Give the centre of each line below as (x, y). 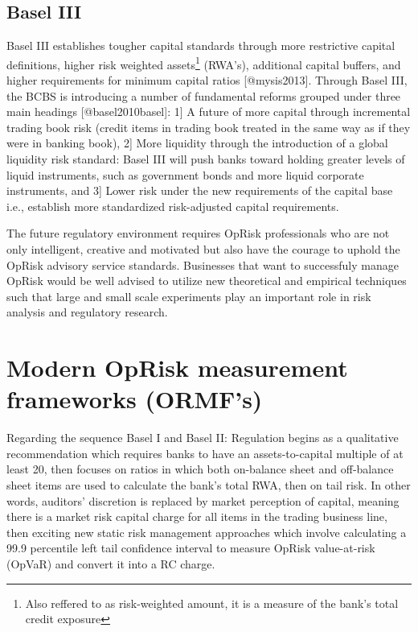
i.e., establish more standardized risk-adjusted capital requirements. (173, 206)
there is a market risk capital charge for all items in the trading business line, (197, 516)
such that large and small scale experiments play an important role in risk (189, 296)
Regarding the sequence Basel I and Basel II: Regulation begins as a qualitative (203, 438)
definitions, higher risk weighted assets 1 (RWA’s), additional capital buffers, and (204, 63)
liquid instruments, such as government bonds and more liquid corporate (185, 174)
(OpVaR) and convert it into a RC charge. (111, 564)
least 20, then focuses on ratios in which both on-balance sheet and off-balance (200, 469)
